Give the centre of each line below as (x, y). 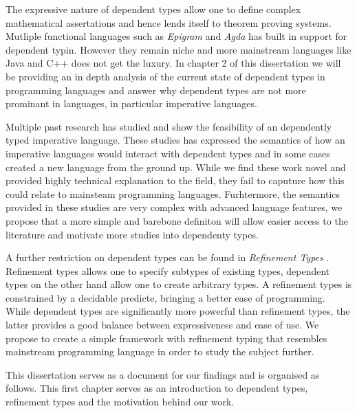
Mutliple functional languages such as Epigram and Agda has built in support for (176, 36)
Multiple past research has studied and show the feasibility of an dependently (169, 126)
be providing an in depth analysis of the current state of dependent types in (165, 76)
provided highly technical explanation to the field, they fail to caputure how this (175, 180)
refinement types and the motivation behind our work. (120, 402)
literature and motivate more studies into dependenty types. (132, 234)
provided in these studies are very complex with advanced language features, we (174, 207)
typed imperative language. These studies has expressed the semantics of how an (175, 140)
